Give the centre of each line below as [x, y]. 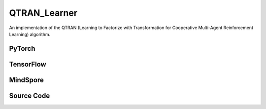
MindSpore [26, 80]
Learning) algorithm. [30, 34]
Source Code [30, 95]
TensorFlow [28, 64]
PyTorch [22, 49]
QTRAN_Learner [43, 13]
